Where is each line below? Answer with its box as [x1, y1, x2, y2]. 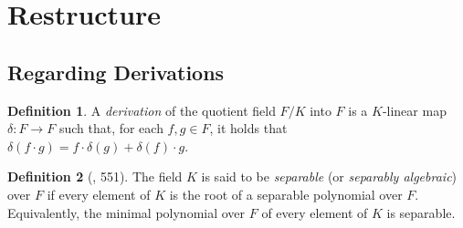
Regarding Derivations [7, 57, 225, 86]
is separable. [386, 202, 456, 222]
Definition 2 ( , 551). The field [7, 167, 183, 186]
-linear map [382, 100, 447, 119]
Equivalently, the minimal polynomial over [7, 202, 246, 222]
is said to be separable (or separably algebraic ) [201, 167, 458, 186]
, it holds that [209, 119, 288, 138]
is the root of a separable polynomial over [169, 184, 403, 203]
